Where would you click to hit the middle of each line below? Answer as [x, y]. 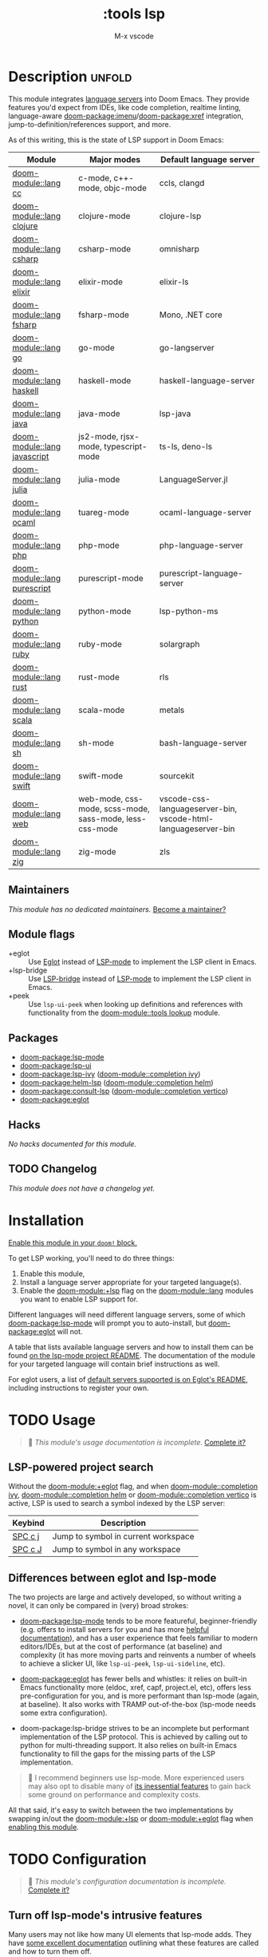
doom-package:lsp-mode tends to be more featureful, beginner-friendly [138, 1621]
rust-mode [99, 677]
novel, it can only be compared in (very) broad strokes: [99, 1606]
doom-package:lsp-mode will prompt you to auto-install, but [108, 1323]
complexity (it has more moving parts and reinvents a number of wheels [138, 1655]
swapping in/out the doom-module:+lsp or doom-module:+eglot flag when [131, 1819]
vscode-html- [186, 818]
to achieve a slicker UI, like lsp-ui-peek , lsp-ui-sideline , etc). [122, 1664]
